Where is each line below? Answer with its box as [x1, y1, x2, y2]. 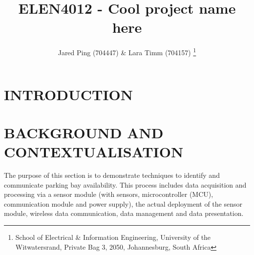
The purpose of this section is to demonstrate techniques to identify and [4, 170, 220, 180]
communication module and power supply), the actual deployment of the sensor [4, 198, 242, 209]
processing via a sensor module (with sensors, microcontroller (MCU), [4, 189, 213, 199]
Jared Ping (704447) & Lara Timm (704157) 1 [58, 46, 196, 57]
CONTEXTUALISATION [4, 142, 184, 162]
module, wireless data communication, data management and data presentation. [4, 208, 244, 218]
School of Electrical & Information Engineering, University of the [15, 232, 211, 242]
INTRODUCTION [4, 84, 133, 104]
